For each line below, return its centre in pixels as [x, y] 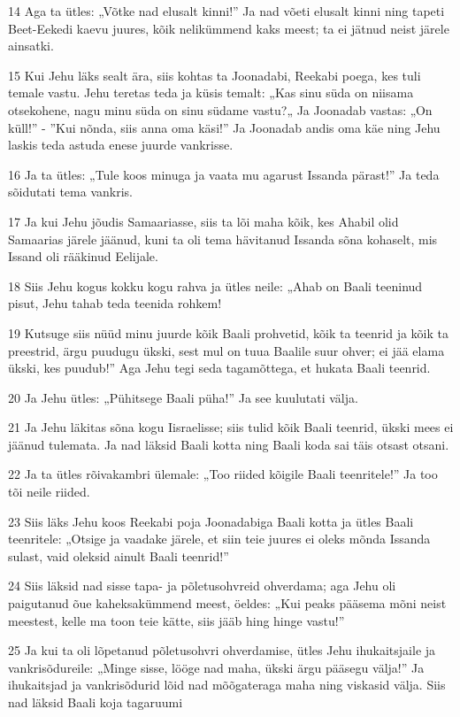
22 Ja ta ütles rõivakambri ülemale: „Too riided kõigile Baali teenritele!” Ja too [223, 474]
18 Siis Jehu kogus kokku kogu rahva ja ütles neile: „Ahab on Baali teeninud [215, 285]
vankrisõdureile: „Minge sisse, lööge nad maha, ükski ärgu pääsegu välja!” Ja [216, 667]
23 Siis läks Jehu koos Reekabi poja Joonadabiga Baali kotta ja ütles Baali [211, 521]
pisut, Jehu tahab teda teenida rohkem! [115, 303]
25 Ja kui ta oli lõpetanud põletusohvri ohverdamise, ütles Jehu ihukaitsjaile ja [222, 650]
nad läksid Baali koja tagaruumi [96, 702]
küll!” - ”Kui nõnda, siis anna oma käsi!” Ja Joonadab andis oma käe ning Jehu [224, 127]
